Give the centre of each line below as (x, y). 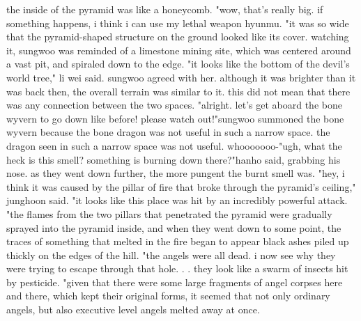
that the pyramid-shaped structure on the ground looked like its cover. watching (178, 37)
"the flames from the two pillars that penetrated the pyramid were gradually (169, 213)
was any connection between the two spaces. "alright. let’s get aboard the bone (174, 105)
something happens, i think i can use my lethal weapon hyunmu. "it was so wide (178, 23)
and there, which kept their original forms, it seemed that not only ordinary (168, 296)
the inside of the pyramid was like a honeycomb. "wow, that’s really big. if (165, 9)
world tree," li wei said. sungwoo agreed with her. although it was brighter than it (181, 77)
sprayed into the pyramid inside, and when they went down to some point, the (174, 227)
